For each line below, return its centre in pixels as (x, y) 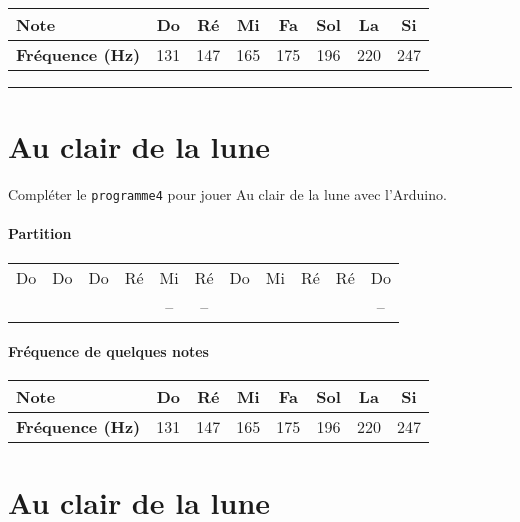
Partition (40, 233)
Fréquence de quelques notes (108, 351)
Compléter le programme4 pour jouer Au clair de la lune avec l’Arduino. (227, 194)
